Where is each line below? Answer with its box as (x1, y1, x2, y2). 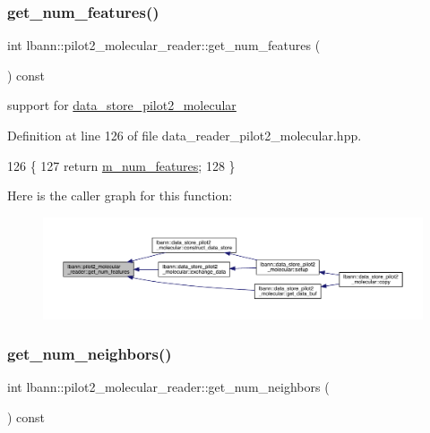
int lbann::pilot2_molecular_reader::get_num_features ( (7, 36, 321, 55)
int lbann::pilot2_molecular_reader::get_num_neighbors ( (7, 378, 330, 396)
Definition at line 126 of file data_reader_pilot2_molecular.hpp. (7, 126, 362, 144)
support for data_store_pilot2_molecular (7, 96, 236, 115)
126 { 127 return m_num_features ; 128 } (7, 156, 236, 174)
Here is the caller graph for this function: (7, 186, 233, 205)
